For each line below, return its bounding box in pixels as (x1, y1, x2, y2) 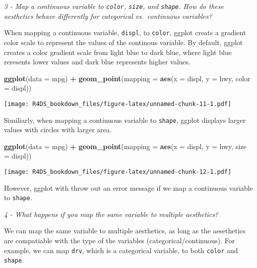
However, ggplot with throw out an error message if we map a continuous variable (4, 182, 253, 193)
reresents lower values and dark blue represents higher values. (4, 56, 191, 67)
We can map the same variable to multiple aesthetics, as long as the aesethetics (4, 225, 246, 236)
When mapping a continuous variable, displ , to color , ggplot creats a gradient (4, 27, 246, 38)
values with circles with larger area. (4, 124, 112, 135)
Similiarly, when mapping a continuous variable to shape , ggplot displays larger (4, 114, 246, 125)
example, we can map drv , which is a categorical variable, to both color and (4, 245, 238, 255)
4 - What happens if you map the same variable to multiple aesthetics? (4, 209, 218, 219)
